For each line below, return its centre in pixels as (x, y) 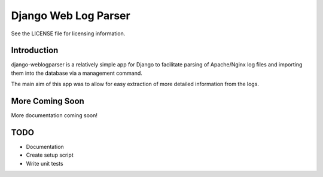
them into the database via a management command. (77, 73)
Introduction (35, 51)
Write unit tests (45, 163)
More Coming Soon (48, 101)
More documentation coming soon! (54, 115)
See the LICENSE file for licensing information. (68, 33)
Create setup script (50, 155)
